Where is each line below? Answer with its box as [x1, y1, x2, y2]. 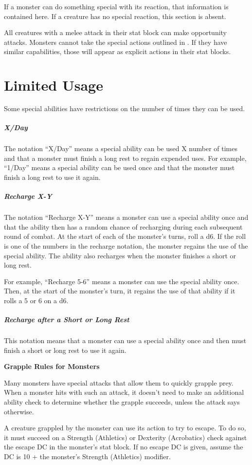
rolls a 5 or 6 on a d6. [4, 295, 69, 305]
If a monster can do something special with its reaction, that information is [4, 1, 229, 11]
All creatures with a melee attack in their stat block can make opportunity [4, 27, 227, 38]
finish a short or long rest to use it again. [4, 345, 126, 355]
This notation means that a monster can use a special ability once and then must [4, 335, 247, 346]
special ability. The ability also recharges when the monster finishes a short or [4, 250, 236, 260]
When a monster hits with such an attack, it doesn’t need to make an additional [4, 387, 244, 397]
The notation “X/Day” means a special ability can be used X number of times [4, 143, 238, 154]
